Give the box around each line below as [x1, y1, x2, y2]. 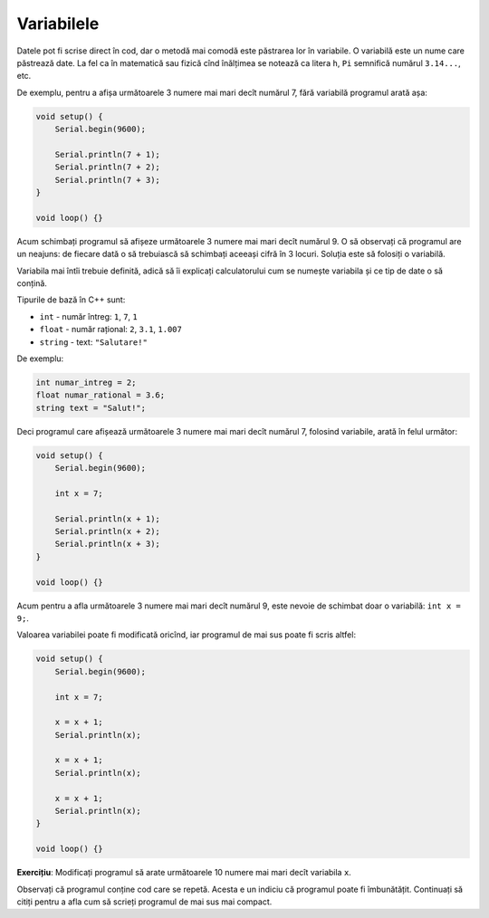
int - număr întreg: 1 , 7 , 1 [39, 311, 138, 321]
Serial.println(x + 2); [54, 526, 160, 537]
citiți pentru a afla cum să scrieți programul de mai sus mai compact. [16, 896, 273, 907]
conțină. [16, 277, 47, 289]
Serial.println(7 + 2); [54, 162, 160, 172]
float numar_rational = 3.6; [35, 390, 166, 400]
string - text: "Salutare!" [39, 336, 149, 348]
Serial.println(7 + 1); [54, 149, 160, 159]
